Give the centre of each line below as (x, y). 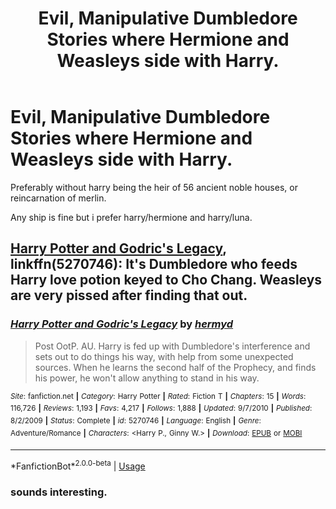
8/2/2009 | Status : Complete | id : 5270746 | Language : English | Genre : (136, 420)
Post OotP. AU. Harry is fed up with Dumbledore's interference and (172, 346)
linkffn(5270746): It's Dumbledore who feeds (154, 264)
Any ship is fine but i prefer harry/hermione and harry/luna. (131, 217)
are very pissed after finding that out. (129, 295)
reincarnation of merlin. (58, 198)
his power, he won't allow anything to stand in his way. (147, 378)
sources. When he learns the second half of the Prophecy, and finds (175, 367)
